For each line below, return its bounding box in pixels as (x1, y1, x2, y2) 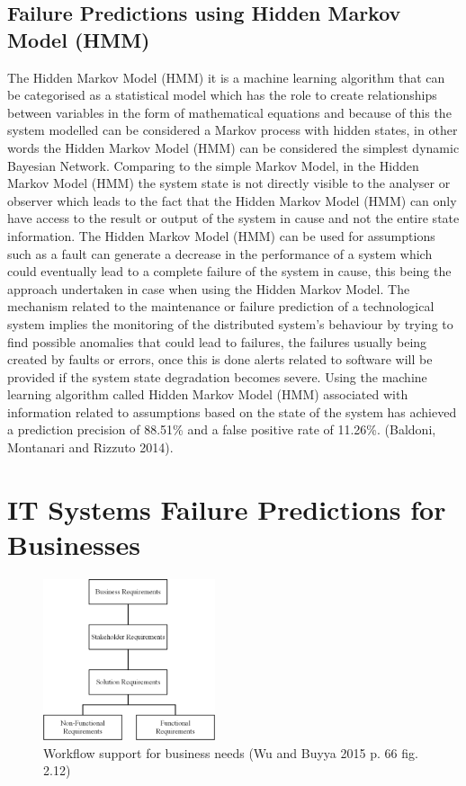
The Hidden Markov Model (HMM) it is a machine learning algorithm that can (7, 67, 445, 86)
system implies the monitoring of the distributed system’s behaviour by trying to (7, 314, 453, 333)
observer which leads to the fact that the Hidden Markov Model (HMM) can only (7, 191, 457, 210)
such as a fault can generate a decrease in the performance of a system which (7, 244, 433, 263)
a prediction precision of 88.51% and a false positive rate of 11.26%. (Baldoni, (7, 420, 436, 439)
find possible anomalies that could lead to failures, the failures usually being (7, 332, 427, 351)
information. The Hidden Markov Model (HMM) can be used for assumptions (7, 226, 435, 245)
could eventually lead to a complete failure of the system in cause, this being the (7, 262, 452, 281)
